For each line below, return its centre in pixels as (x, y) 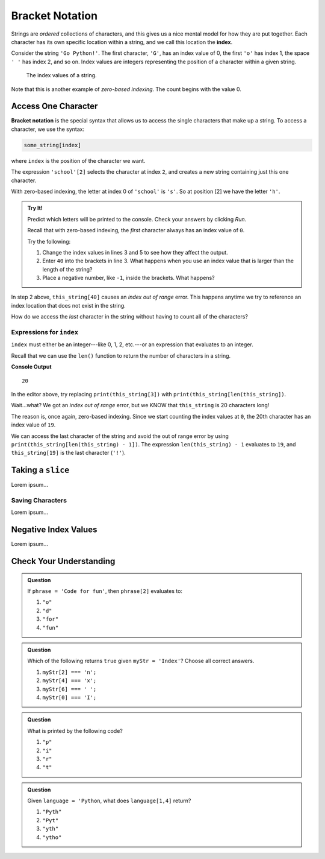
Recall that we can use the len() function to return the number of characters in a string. (121, 355)
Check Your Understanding (63, 561)
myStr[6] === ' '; (70, 689)
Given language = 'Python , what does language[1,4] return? (109, 801)
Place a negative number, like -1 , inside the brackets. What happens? (128, 278)
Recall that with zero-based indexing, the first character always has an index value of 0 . (136, 230)
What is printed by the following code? (75, 731)
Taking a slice (40, 470)
